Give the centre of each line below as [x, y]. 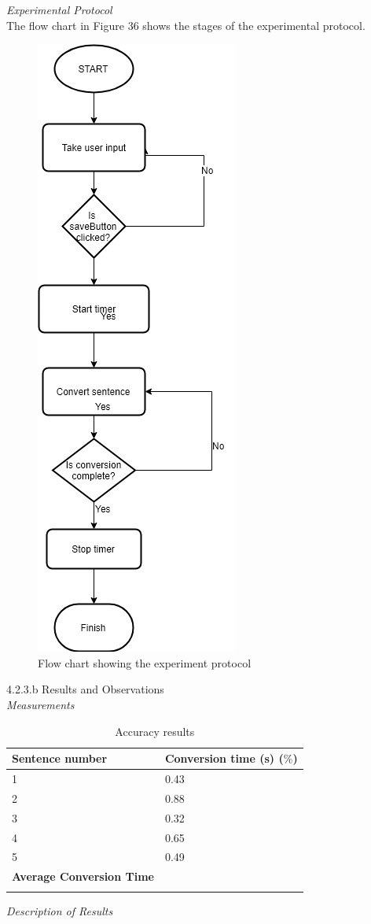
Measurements [40, 704]
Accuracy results [155, 731]
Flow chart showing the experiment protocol [145, 662]
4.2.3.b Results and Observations [85, 689]
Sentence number [60, 758]
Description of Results [60, 910]
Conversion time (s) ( [224, 758]
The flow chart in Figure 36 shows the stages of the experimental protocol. [186, 25]
